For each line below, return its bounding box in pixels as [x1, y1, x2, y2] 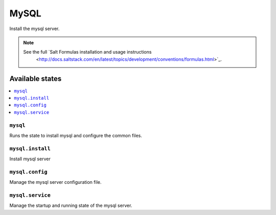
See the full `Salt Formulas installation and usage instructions [23, 49, 152, 55]
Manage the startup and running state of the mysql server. [9, 202, 132, 209]
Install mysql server [9, 156, 51, 162]
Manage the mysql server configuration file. [9, 179, 102, 185]
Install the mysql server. [9, 26, 60, 32]
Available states [9, 74, 62, 83]
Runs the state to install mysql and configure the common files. [9, 132, 143, 138]
